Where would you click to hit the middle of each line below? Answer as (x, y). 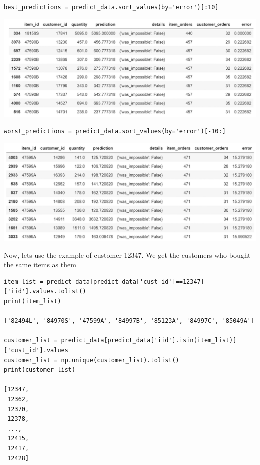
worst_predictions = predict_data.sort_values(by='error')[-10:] (115, 131)
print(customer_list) (40, 370)
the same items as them (40, 265)
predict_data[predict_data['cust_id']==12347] (125, 282)
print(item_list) (33, 302)
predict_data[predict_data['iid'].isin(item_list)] (149, 341)
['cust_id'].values (36, 350)
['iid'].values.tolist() (45, 292)
